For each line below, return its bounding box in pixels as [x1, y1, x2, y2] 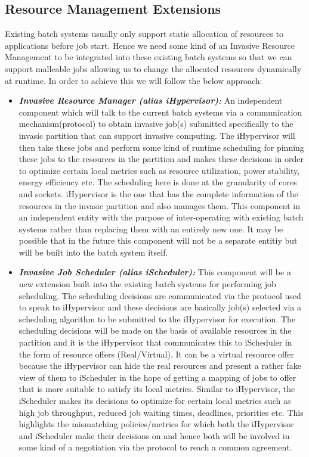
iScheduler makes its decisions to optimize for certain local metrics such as [18, 394, 291, 407]
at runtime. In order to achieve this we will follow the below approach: [5, 74, 262, 86]
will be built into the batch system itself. [18, 245, 168, 258]
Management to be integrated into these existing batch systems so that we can [5, 51, 292, 63]
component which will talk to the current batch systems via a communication [18, 105, 302, 118]
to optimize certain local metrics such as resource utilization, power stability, [18, 164, 300, 176]
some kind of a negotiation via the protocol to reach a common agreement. [18, 441, 292, 453]
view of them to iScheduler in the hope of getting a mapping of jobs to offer [18, 371, 296, 383]
